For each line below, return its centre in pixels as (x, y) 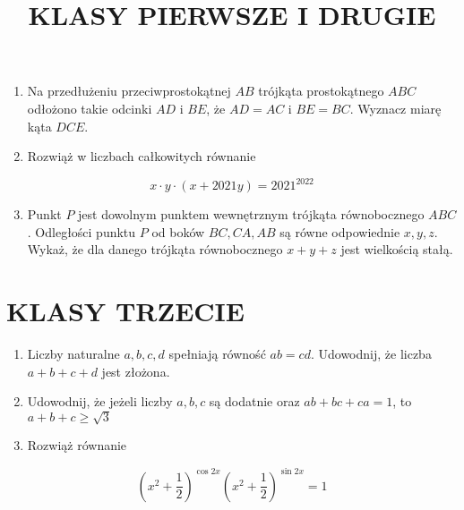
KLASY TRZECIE (125, 311)
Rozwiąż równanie (77, 445)
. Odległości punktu (82, 231)
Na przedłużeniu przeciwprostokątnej (129, 91)
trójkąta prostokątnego (321, 91)
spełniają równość (217, 354)
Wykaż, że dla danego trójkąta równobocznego (155, 249)
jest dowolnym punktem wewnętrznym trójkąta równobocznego (251, 214)
